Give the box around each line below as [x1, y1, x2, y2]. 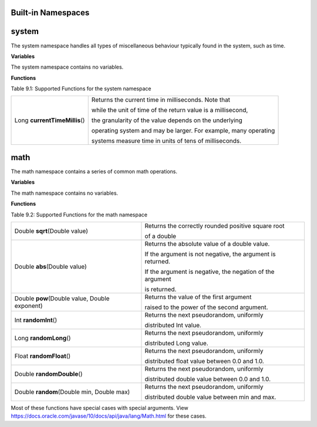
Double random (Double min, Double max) [14, 388, 130, 396]
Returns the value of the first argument [144, 293, 252, 301]
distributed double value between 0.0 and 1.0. [144, 375, 271, 383]
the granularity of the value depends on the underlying [91, 116, 243, 124]
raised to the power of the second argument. [144, 303, 268, 311]
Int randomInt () [14, 316, 58, 324]
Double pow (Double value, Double [14, 294, 110, 302]
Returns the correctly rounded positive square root [144, 222, 285, 230]
